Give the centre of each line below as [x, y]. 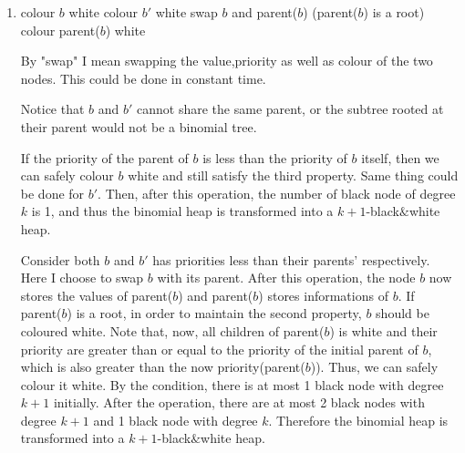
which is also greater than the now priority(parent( [163, 367]
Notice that [52, 109]
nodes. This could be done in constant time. [143, 78]
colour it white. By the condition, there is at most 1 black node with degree [232, 384]
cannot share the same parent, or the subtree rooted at [290, 109]
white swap [186, 12]
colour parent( [60, 30]
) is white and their [383, 330]
